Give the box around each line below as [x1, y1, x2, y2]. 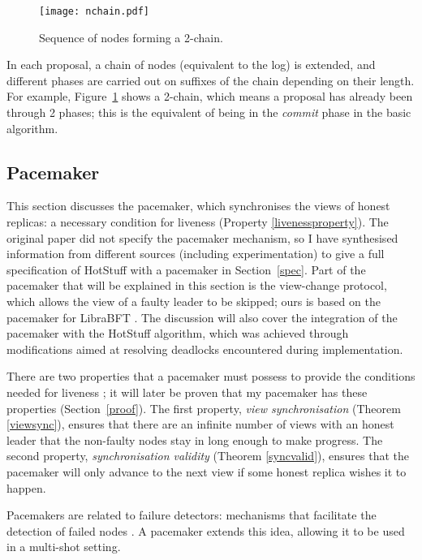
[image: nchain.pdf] [39, 6, 150, 17]
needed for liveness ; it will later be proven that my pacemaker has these [6, 383, 368, 400]
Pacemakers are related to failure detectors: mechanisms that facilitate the [6, 506, 377, 523]
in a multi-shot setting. [6, 538, 121, 555]
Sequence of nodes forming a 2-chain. [39, 28, 223, 45]
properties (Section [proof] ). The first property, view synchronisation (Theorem [6, 399, 401, 416]
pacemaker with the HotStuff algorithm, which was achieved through [6, 325, 349, 342]
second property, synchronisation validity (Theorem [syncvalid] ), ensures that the [6, 447, 410, 464]
